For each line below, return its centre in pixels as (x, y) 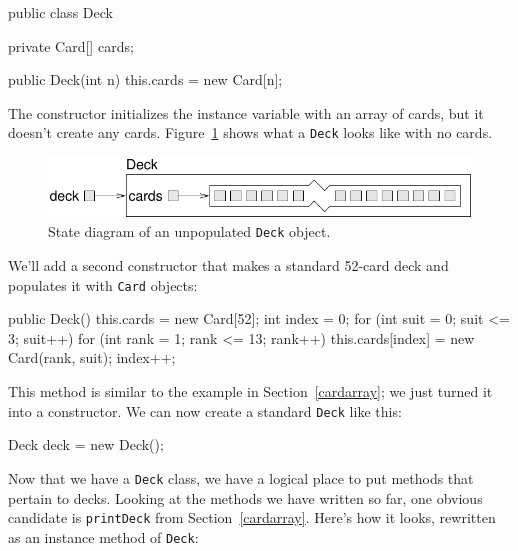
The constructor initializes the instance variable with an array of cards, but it (246, 112)
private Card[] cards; (71, 45)
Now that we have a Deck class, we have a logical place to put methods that (241, 477)
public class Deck (60, 12)
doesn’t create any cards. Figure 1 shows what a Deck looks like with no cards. (250, 132)
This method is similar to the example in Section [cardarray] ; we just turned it (250, 391)
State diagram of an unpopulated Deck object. (189, 231)
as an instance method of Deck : (103, 536)
